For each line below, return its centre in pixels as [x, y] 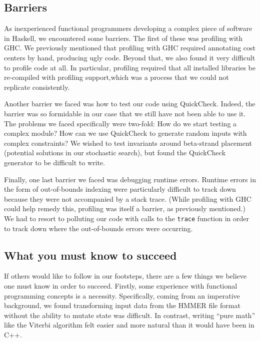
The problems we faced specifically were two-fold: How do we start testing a [120, 123]
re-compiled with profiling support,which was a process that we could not [116, 77]
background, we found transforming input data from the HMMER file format [122, 305]
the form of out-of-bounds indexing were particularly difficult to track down [120, 189]
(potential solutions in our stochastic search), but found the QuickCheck [115, 153]
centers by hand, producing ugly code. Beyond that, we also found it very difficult [130, 57]
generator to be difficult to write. [54, 162]
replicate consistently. [37, 87]
